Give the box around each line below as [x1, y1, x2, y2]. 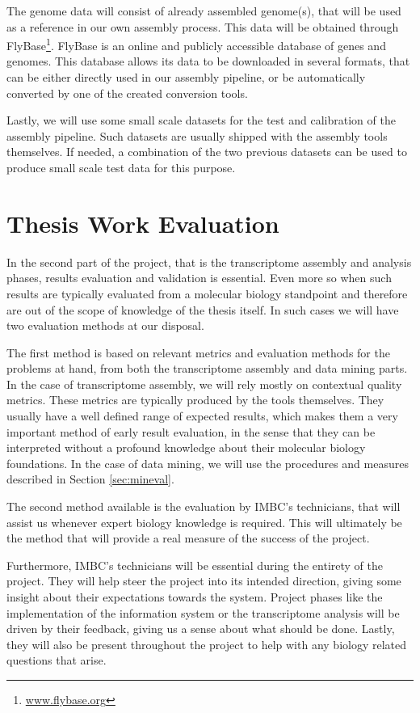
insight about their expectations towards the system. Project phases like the [6, 589, 383, 605]
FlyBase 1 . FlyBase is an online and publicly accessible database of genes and [6, 35, 386, 53]
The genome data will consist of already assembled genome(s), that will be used [6, 2, 401, 19]
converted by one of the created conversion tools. [6, 84, 248, 101]
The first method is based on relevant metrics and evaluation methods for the [6, 344, 390, 361]
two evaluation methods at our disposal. [6, 317, 204, 334]
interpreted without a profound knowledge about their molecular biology [6, 439, 366, 456]
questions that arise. [6, 652, 107, 669]
